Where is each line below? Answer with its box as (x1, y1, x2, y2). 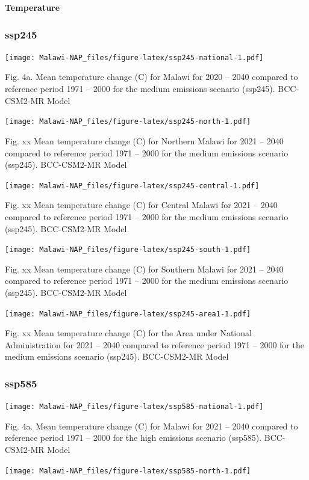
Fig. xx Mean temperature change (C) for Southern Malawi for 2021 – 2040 (5, 262, 284, 275)
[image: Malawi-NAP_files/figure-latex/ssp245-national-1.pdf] (5, 53, 264, 62)
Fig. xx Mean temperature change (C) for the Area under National (5, 327, 252, 339)
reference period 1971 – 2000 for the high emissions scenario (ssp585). (5, 431, 262, 444)
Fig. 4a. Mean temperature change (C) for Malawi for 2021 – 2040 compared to (5, 419, 298, 432)
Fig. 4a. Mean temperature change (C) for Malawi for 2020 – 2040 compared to (5, 70, 298, 83)
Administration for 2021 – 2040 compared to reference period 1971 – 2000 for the (5, 338, 304, 351)
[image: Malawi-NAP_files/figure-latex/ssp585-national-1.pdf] (5, 402, 264, 411)
